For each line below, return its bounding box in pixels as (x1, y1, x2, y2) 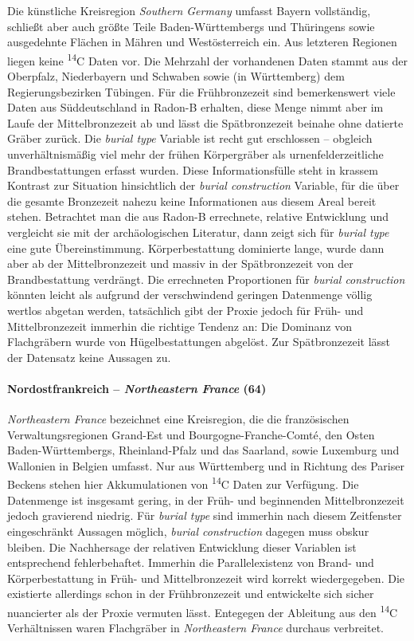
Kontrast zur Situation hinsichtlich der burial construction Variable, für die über (7, 177, 400, 194)
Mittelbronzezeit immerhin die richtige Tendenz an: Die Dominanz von (7, 317, 352, 334)
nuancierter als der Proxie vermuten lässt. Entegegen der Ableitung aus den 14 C (7, 601, 398, 620)
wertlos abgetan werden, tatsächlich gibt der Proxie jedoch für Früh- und (7, 301, 364, 318)
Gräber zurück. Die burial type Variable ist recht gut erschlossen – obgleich (7, 130, 373, 147)
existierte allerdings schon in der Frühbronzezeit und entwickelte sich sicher (7, 585, 374, 602)
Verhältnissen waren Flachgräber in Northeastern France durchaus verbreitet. (7, 619, 384, 636)
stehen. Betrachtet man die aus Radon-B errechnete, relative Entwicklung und (7, 208, 389, 225)
